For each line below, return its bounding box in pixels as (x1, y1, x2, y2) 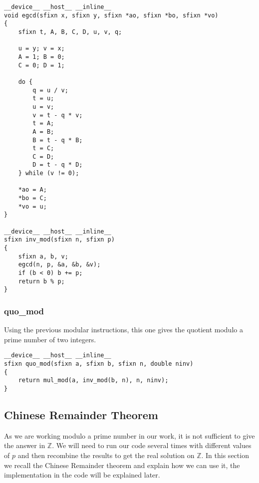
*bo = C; (18, 195, 47, 202)
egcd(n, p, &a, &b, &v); (18, 261, 101, 268)
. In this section (201, 450, 249, 461)
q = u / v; (32, 86, 68, 94)
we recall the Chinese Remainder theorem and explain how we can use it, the (4, 460, 240, 470)
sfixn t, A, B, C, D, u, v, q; (18, 28, 122, 35)
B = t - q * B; (32, 136, 83, 144)
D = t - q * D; (32, 161, 83, 169)
